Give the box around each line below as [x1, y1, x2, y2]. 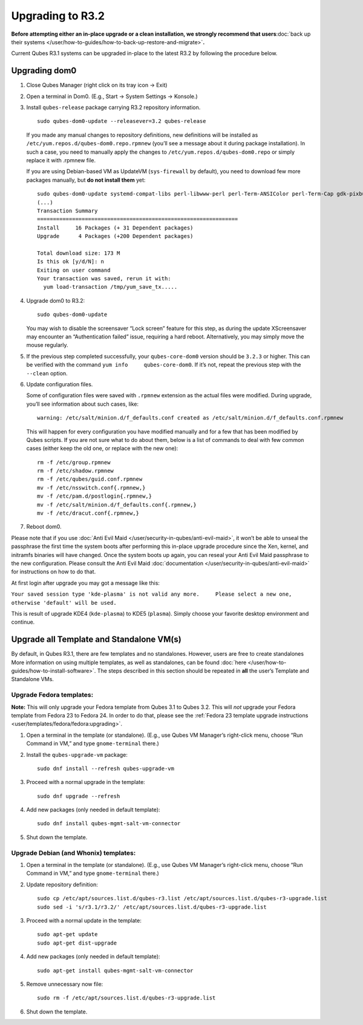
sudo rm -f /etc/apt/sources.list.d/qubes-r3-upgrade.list [37, 995, 216, 1001]
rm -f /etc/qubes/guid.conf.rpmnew [37, 476, 143, 483]
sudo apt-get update [37, 931, 98, 938]
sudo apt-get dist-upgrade [37, 939, 117, 946]
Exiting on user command [37, 266, 111, 274]
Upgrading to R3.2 [11, 9, 105, 22]
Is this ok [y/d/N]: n [37, 258, 105, 265]
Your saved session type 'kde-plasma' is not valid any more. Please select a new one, [11, 591, 292, 598]
